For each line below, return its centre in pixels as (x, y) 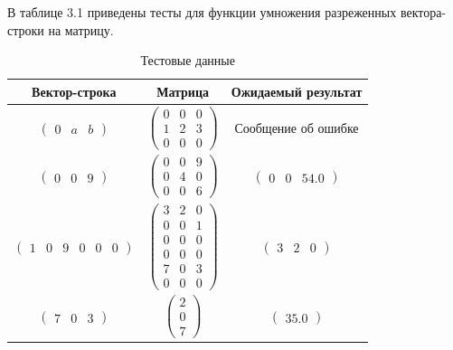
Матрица (183, 91)
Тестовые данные (188, 60)
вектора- (423, 12)
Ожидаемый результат (297, 91)
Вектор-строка (74, 91)
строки (26, 29)
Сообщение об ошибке (297, 127)
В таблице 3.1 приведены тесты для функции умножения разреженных (202, 12)
